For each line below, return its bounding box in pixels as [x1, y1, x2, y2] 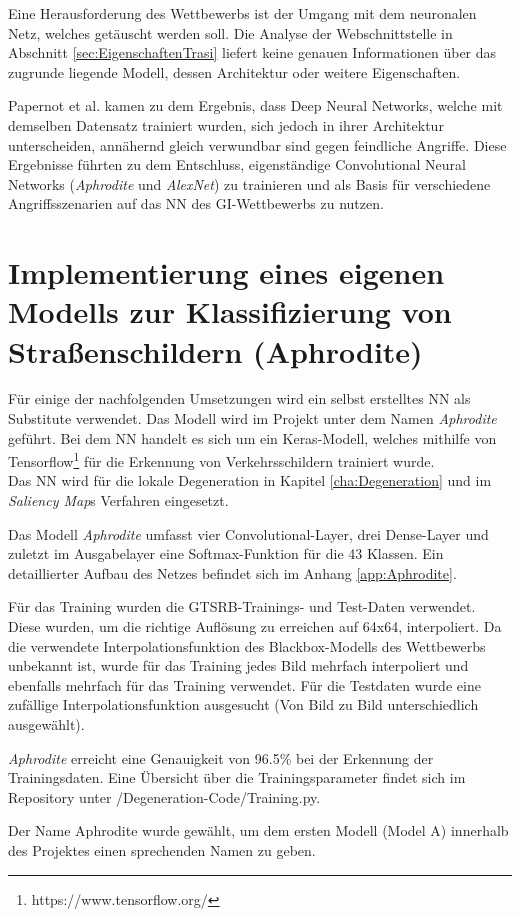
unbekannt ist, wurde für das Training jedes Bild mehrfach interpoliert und [8, 655, 469, 676]
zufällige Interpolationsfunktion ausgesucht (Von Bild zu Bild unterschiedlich [8, 694, 479, 715]
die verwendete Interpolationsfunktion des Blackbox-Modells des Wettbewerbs [8, 635, 486, 656]
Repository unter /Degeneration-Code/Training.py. [8, 786, 321, 807]
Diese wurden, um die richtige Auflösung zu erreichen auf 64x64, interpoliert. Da [8, 616, 502, 637]
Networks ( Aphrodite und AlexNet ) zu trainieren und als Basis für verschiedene [8, 173, 491, 194]
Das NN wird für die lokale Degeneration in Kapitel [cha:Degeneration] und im [8, 470, 492, 491]
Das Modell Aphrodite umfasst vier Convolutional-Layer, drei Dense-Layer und [8, 523, 489, 544]
